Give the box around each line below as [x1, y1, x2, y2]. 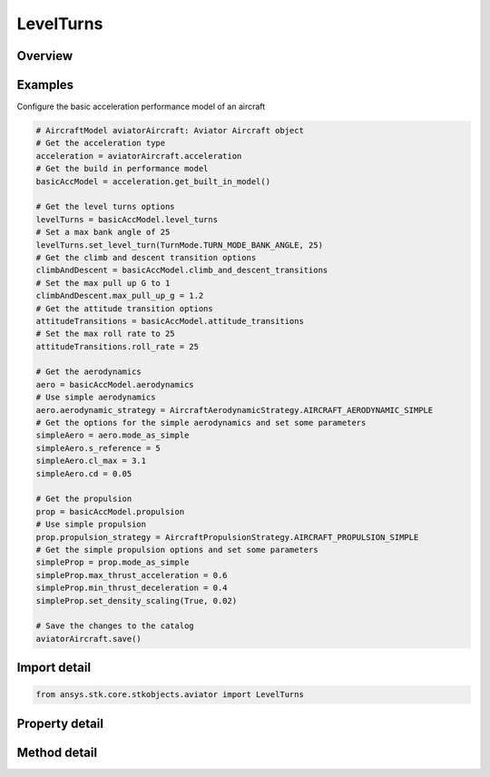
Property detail [16, 715, 104, 731]
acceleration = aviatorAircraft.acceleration [35, 151, 242, 161]
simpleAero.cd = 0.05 [35, 468, 132, 478]
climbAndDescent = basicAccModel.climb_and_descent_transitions [35, 265, 328, 276]
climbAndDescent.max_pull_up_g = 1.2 [35, 290, 204, 301]
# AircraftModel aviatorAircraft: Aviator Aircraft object [35, 125, 304, 136]
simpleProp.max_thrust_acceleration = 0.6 [35, 570, 228, 580]
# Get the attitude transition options [35, 303, 213, 313]
